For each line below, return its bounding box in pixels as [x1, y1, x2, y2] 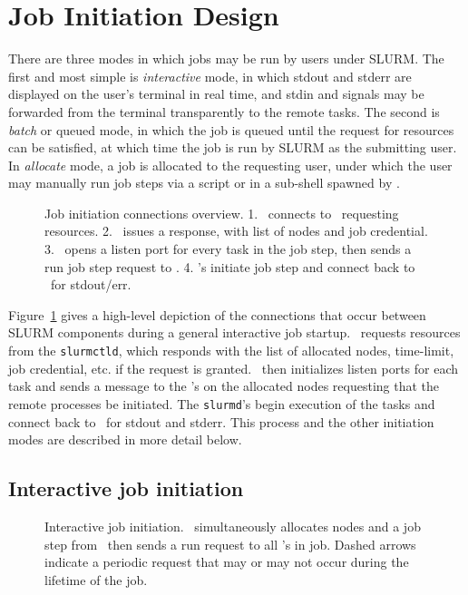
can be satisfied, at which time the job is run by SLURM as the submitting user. [8, 138, 457, 157]
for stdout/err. [50, 275, 132, 294]
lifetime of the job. [44, 570, 148, 589]
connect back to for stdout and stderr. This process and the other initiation [8, 412, 434, 431]
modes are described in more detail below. [8, 430, 242, 449]
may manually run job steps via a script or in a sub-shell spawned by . [8, 173, 400, 192]
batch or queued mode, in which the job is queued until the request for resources [8, 120, 454, 139]
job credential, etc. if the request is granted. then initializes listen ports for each [8, 358, 459, 377]
